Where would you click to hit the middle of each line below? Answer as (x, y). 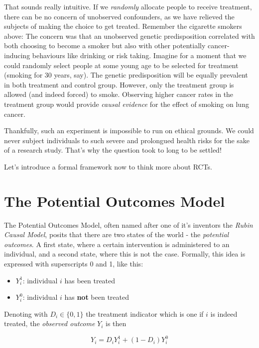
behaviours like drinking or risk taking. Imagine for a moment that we (139, 55)
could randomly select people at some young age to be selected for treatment (121, 65)
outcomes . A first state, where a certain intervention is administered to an (117, 244)
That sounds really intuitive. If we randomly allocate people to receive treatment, (128, 6)
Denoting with (26, 313)
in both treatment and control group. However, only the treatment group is (119, 84)
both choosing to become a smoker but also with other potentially (105, 45)
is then (116, 323)
